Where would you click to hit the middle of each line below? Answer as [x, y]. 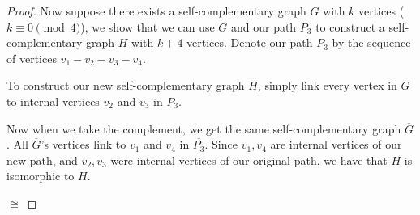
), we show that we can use [148, 26]
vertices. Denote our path [250, 42]
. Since [221, 144]
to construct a [350, 26]
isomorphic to [41, 176]
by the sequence [371, 42]
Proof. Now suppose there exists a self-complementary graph [156, 11]
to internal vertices [53, 101]
